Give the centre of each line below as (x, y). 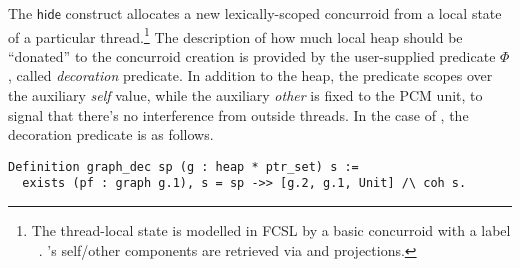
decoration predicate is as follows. (111, 134)
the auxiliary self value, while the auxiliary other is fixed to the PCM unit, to (245, 95)
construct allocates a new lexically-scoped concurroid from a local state (283, 13)
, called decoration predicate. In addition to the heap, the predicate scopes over (250, 75)
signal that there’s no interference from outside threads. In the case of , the (238, 114)
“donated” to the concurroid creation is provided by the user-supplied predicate (252, 55)
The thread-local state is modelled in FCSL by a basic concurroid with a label (271, 230)
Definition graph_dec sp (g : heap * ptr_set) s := (183, 166)
